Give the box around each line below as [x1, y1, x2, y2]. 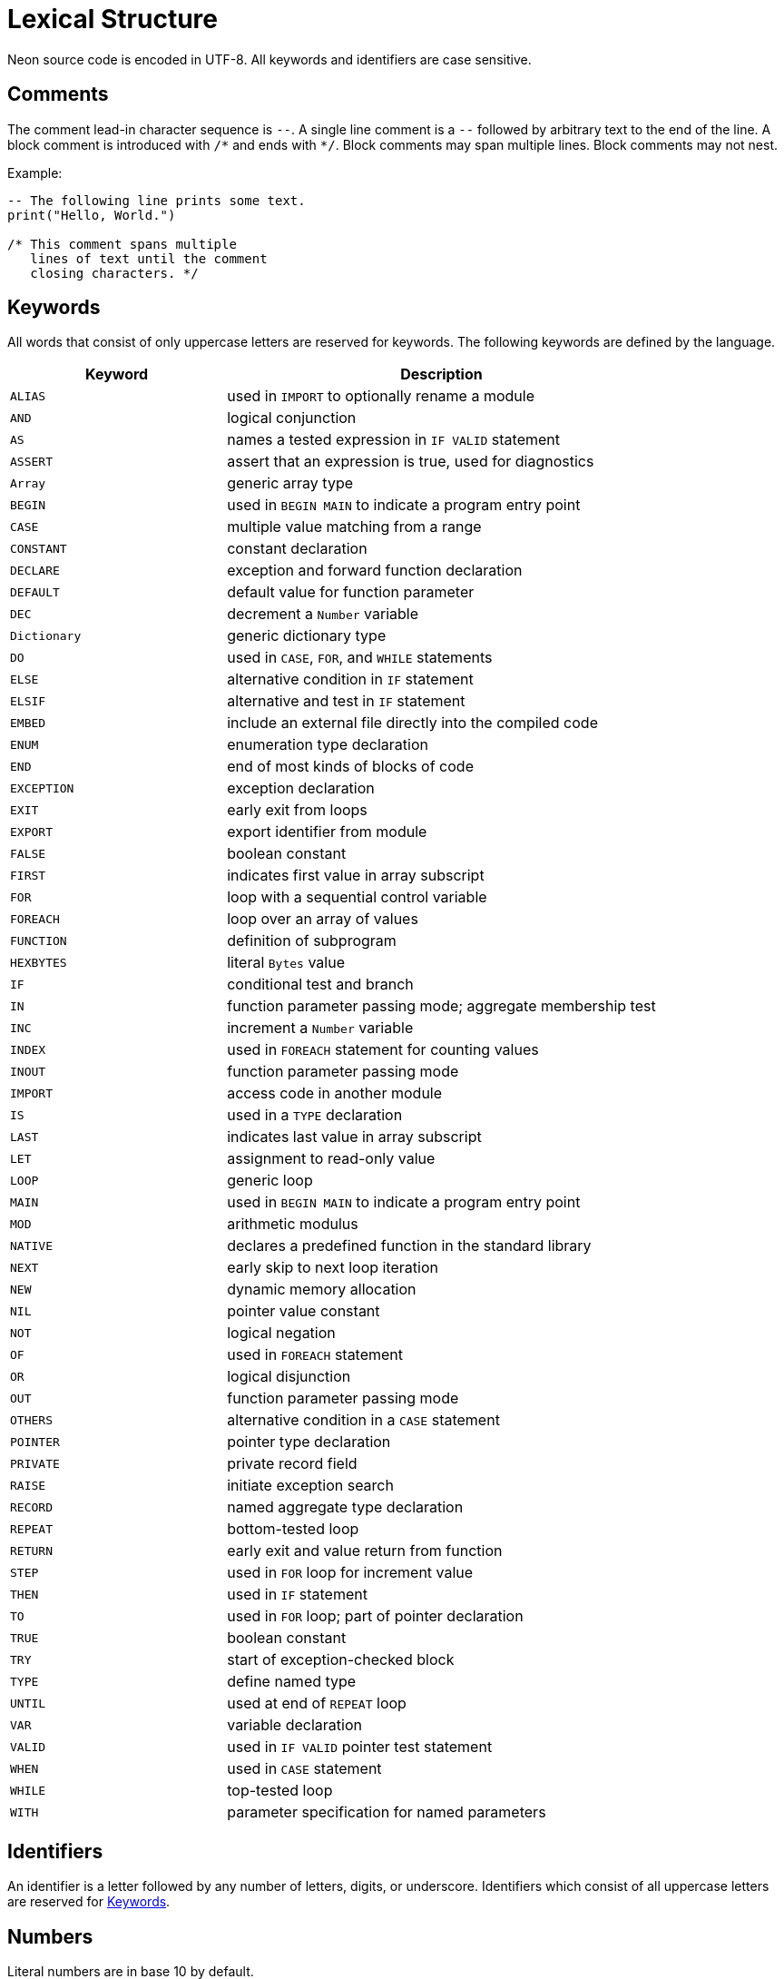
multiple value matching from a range [227, 517, 482, 537]
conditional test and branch [227, 975, 414, 994]
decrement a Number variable [227, 605, 418, 624]
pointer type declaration [227, 1433, 391, 1452]
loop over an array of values [227, 910, 418, 929]
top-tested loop [227, 1781, 333, 1800]
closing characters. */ [30, 265, 199, 281]
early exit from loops [227, 801, 367, 820]
